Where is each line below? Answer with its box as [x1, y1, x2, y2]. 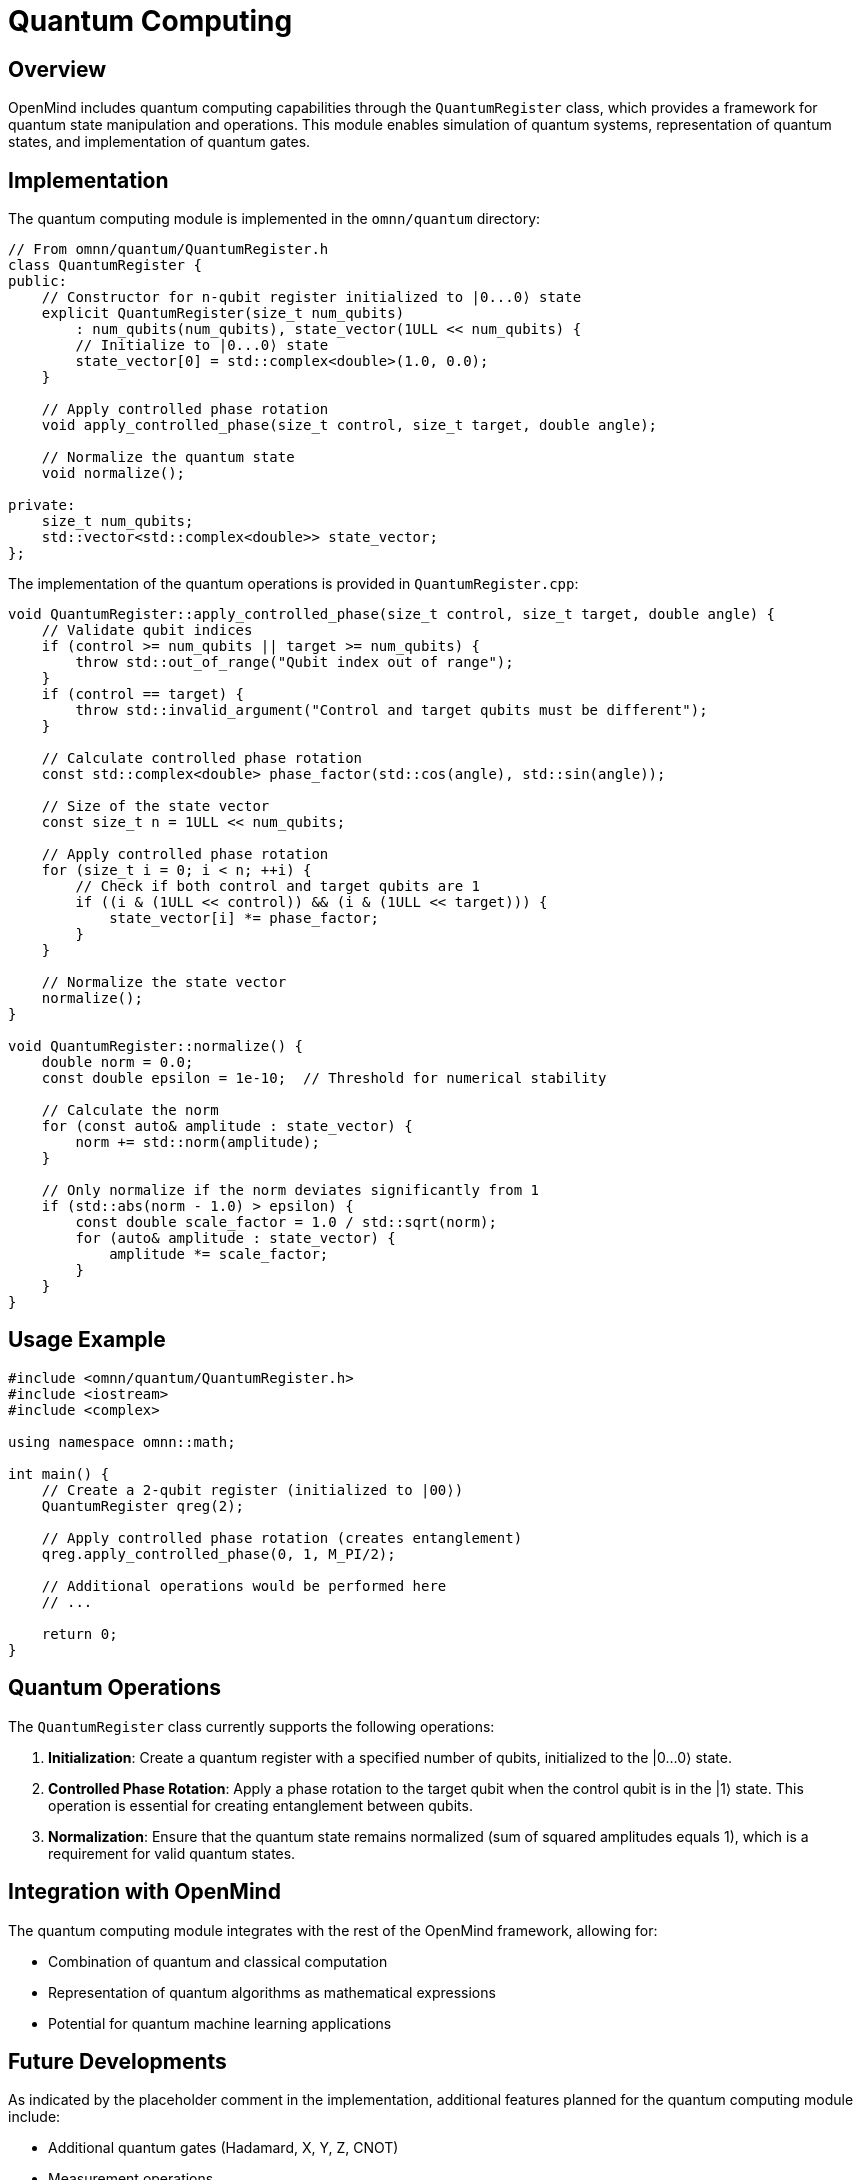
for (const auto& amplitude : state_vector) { [41, 1118, 413, 1135]
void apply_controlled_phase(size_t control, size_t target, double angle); [41, 417, 658, 434]
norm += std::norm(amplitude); [75, 1134, 320, 1151]
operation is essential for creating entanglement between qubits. [48, 1796, 473, 1814]
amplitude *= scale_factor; [109, 1246, 329, 1263]
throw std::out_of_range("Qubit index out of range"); [75, 654, 514, 671]
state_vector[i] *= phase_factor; [109, 910, 379, 927]
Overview [8, 56, 107, 82]
